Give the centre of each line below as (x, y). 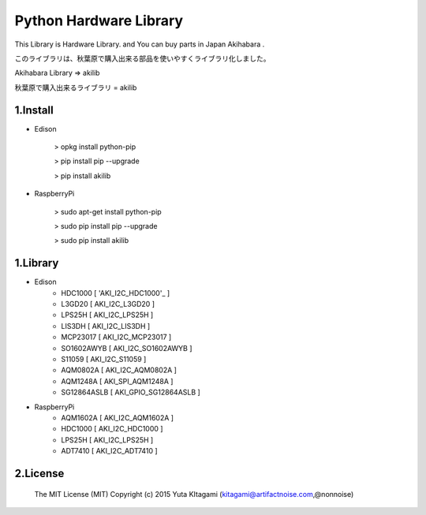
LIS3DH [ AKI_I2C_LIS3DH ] (106, 326)
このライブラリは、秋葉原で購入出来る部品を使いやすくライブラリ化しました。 (142, 58)
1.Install (34, 110)
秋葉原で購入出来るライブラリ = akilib (76, 88)
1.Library (37, 263)
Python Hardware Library (99, 21)
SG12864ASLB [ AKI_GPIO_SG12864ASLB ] (131, 392)
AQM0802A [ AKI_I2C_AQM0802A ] (119, 370)
